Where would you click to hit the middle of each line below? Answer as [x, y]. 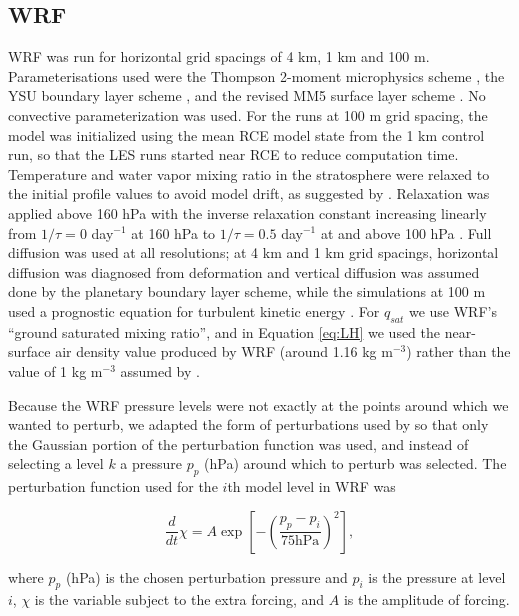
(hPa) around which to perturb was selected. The [355, 463]
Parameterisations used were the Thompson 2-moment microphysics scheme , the [256, 75]
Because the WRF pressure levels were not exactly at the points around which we [258, 404]
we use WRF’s [452, 310]
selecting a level [56, 463]
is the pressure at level [437, 576]
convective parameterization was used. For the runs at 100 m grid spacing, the [248, 114]
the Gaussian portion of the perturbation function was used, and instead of [238, 443]
